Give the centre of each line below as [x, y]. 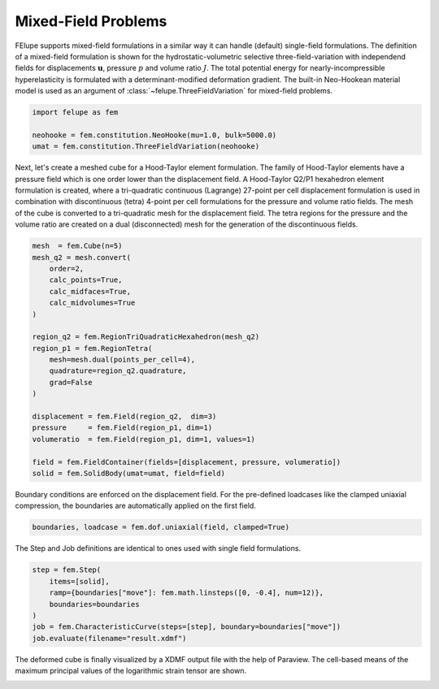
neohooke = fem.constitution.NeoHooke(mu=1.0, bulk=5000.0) [154, 135]
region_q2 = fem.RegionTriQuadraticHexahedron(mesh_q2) [146, 337]
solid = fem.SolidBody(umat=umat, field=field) [128, 473]
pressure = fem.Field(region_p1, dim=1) [122, 428]
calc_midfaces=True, [90, 291]
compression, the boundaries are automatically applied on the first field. [135, 506]
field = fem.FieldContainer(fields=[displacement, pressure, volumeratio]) [187, 462]
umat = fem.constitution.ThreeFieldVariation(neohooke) [146, 147]
